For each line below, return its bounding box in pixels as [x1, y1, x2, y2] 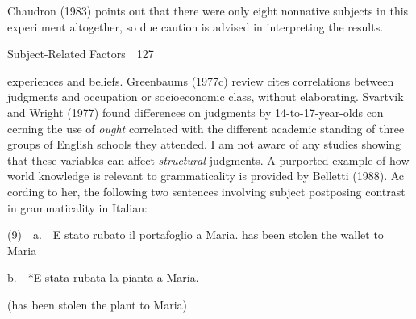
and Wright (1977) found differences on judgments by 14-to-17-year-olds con [7, 103, 384, 120]
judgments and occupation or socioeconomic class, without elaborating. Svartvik [7, 88, 404, 105]
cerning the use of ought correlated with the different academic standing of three [7, 120, 405, 136]
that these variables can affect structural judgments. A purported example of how [7, 151, 410, 168]
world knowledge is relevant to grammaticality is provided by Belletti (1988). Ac [7, 167, 405, 184]
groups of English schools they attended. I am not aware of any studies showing [7, 136, 401, 153]
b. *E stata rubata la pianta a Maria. [7, 269, 199, 286]
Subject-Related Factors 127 [7, 45, 154, 62]
